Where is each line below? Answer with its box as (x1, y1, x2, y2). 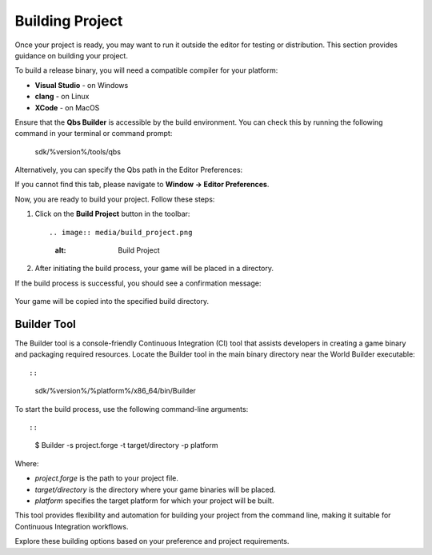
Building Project (14, 12, 123, 30)
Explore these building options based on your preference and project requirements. (14, 537, 290, 546)
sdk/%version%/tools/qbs (34, 146, 122, 156)
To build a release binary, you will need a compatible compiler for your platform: (14, 66, 278, 75)
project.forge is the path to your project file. (34, 473, 179, 483)
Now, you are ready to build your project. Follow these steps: (14, 194, 215, 204)
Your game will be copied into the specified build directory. (14, 297, 210, 306)
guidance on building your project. (14, 50, 128, 60)
